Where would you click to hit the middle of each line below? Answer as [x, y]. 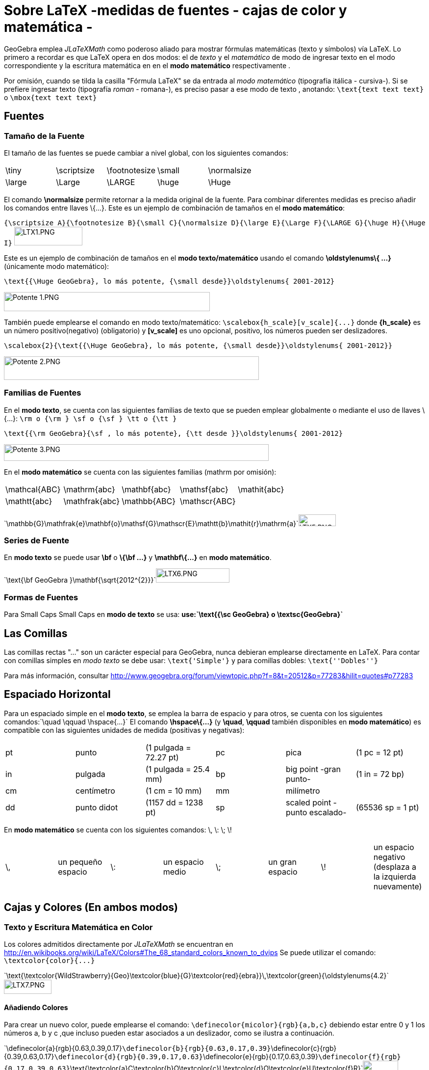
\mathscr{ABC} [208, 501]
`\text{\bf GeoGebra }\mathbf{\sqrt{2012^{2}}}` [80, 580]
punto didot [97, 807]
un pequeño [80, 862]
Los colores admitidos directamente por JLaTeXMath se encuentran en [119, 944]
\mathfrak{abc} [92, 501]
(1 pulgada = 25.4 [177, 769]
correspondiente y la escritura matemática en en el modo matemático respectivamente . [147, 65]
